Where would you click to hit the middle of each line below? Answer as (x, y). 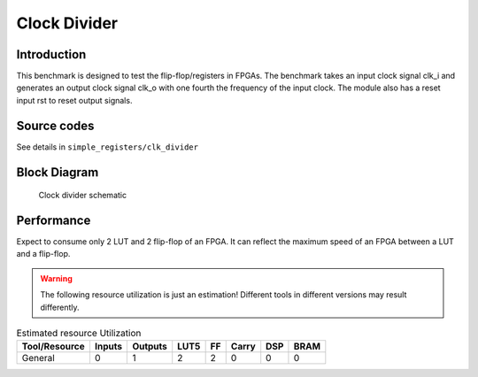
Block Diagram (58, 172)
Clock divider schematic (83, 196)
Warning (56, 278)
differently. (60, 307)
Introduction (51, 54)
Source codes (55, 125)
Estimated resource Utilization (79, 334)
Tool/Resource (53, 347)
